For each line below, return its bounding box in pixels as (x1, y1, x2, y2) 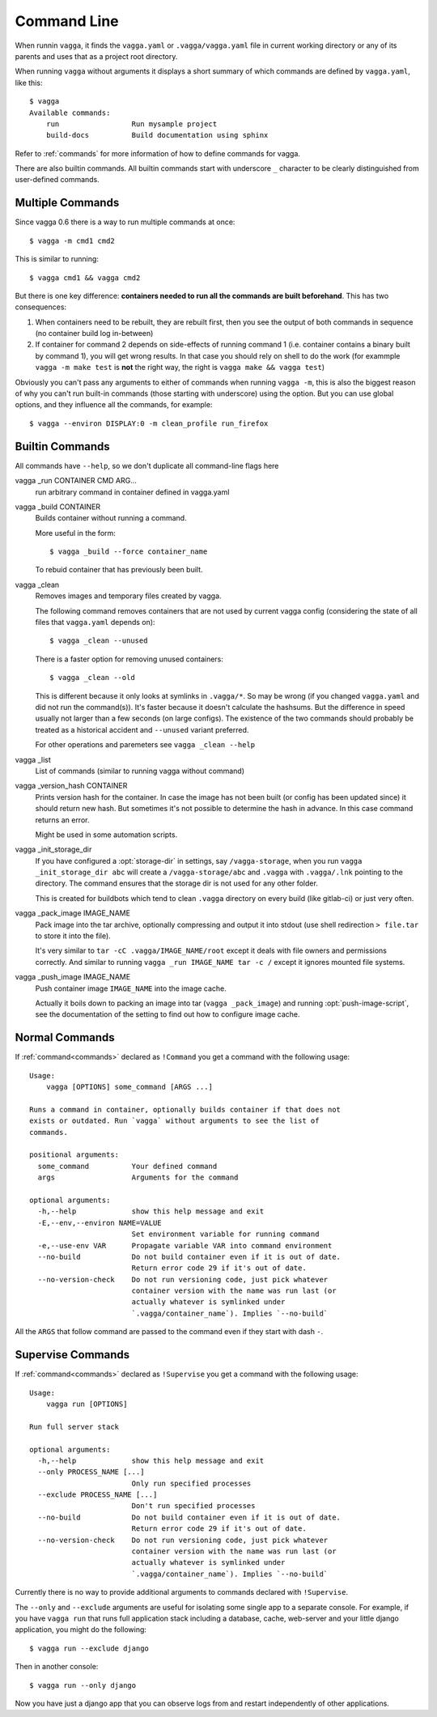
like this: (15, 78, 43, 87)
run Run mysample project (45, 119, 218, 129)
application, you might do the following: (15, 1625, 147, 1634)
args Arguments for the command (37, 1173, 239, 1182)
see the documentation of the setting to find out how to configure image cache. (35, 1009, 300, 1019)
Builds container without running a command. (35, 513, 187, 523)
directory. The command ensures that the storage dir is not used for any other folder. (35, 878, 319, 888)
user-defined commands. (15, 175, 100, 185)
